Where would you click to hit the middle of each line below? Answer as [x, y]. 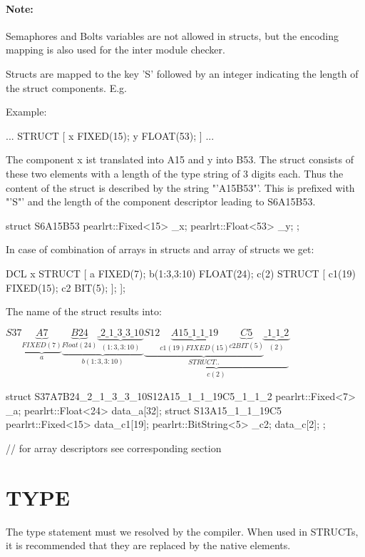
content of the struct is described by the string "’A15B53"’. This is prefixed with [180, 187]
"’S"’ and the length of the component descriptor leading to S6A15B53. [161, 201]
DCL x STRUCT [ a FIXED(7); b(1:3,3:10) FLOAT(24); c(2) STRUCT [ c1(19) [181, 273]
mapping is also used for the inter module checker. [115, 50]
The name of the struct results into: [84, 311]
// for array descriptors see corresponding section [114, 448]
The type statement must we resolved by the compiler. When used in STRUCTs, [182, 531]
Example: [26, 112]
